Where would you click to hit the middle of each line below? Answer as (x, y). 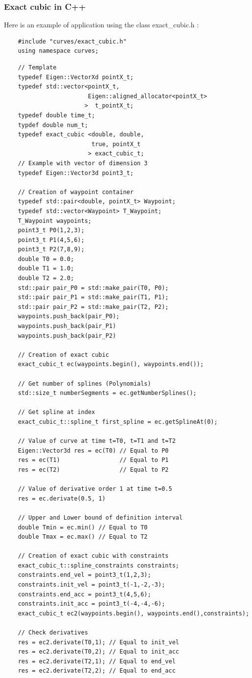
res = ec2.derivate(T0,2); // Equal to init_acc (98, 652)
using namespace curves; (58, 51)
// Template (37, 67)
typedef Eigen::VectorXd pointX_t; (76, 77)
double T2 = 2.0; (46, 278)
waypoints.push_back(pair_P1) (67, 326)
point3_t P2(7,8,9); (51, 250)
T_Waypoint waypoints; (55, 221)
